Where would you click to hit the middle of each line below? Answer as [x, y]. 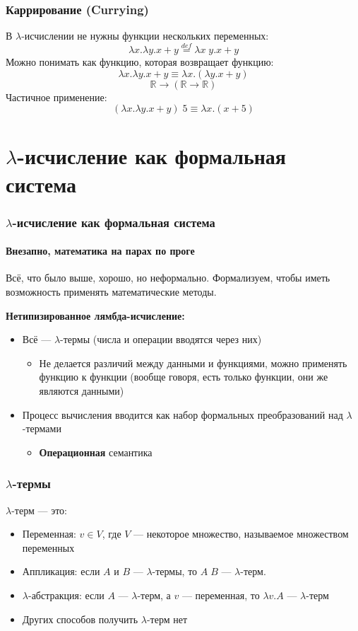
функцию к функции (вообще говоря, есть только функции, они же [184, 377]
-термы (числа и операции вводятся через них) [161, 339]
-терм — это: [39, 510]
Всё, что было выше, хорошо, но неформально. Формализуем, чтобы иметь [168, 278]
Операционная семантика [96, 452]
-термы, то [175, 571]
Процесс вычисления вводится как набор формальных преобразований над [183, 414]
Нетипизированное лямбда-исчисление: [95, 315]
